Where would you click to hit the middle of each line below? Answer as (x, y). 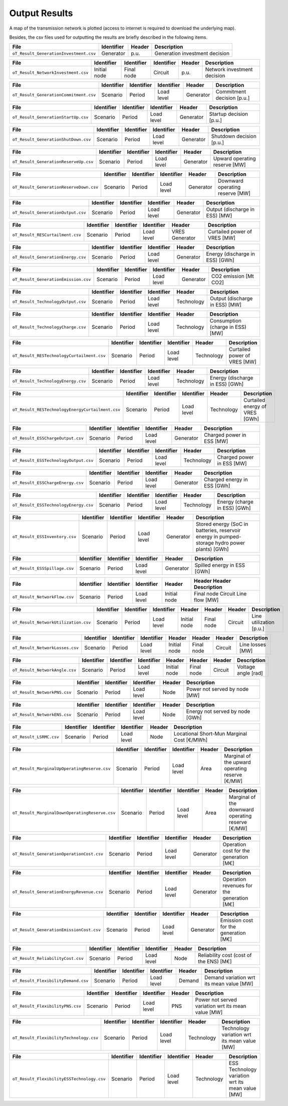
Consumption (225, 321)
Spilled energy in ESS (220, 565)
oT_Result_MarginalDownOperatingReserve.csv (64, 813)
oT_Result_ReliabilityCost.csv (48, 958)
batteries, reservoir (218, 531)
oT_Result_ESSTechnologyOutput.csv (53, 460)
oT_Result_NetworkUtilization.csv (52, 622)
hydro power (230, 543)
